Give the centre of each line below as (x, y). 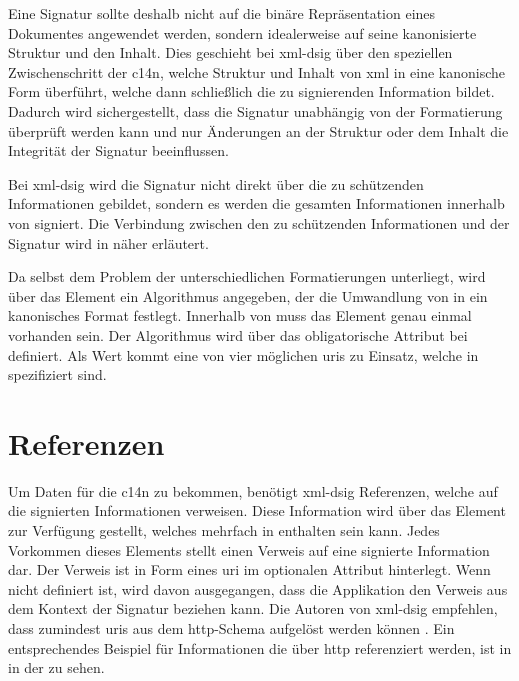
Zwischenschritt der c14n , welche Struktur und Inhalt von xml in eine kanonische (257, 71)
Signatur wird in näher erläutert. (108, 242)
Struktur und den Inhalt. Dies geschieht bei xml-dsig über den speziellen (230, 52)
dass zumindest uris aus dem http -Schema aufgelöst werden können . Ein (231, 627)
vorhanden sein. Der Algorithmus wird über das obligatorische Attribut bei (238, 334)
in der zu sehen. (56, 667)
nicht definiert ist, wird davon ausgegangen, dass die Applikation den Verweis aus (258, 588)
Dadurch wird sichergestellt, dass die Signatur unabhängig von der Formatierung (255, 110)
